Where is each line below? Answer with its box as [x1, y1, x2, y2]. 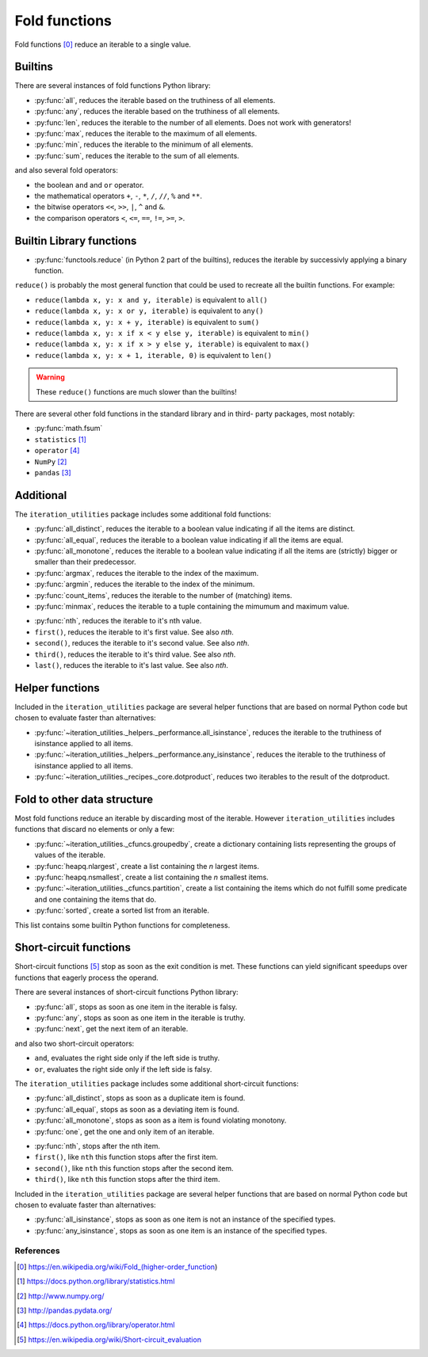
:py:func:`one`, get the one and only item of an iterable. [34, 1126, 215, 1136]
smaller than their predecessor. [34, 557, 136, 566]
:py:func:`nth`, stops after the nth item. [34, 1141, 160, 1150]
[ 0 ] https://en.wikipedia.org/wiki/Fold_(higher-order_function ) [17, 1262, 218, 1271]
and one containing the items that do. [34, 894, 157, 904]
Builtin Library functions [14, 234, 137, 247]
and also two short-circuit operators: [14, 1039, 135, 1048]
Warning [36, 372, 65, 382]
